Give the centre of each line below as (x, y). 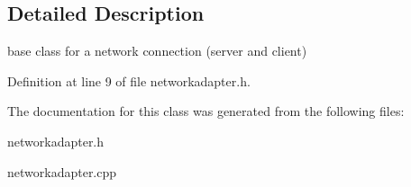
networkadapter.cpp (62, 171)
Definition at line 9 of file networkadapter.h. (129, 80)
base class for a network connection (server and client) (157, 51)
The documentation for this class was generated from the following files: (206, 111)
